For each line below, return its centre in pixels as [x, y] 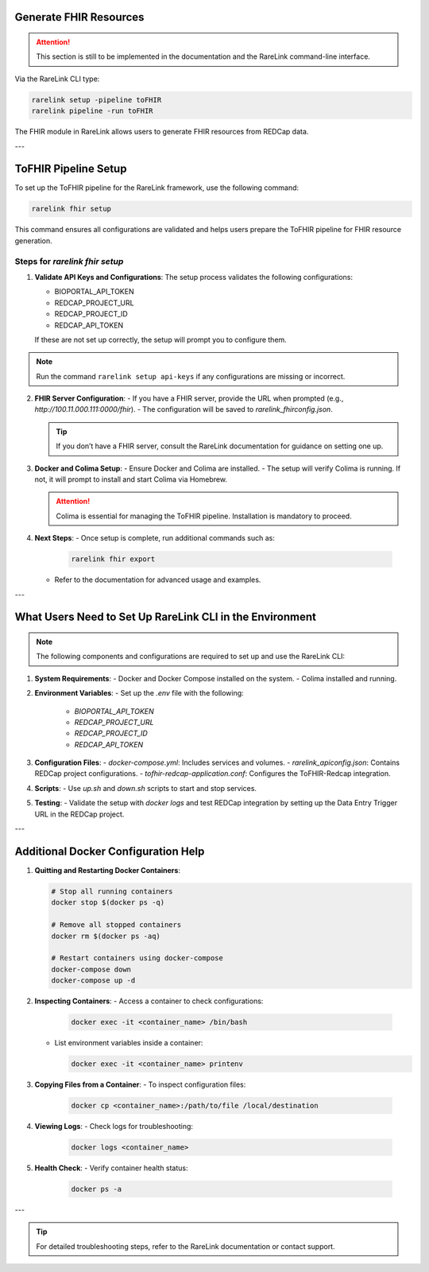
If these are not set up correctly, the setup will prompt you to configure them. [161, 339]
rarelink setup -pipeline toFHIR [97, 100]
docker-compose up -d [93, 981]
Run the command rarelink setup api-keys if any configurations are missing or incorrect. [191, 376]
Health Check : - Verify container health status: [111, 1168]
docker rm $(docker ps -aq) [106, 936]
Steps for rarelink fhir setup [69, 261]
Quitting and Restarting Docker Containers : [107, 870]
